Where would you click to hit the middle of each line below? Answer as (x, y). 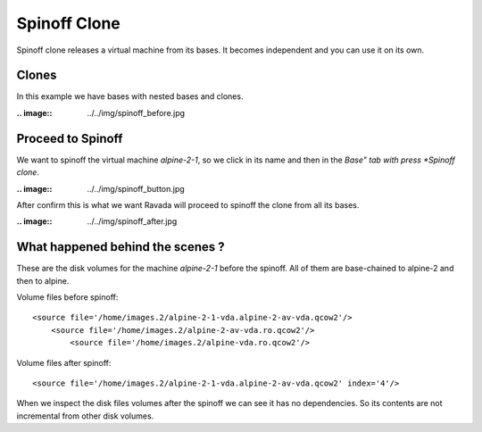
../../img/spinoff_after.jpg (132, 221)
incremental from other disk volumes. (85, 416)
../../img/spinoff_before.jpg (136, 112)
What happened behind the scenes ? (120, 247)
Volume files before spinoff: (67, 297)
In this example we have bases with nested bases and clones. (130, 96)
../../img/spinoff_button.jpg (136, 188)
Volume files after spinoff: (64, 362)
